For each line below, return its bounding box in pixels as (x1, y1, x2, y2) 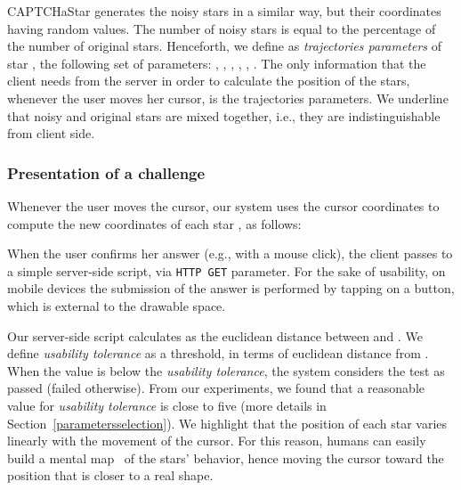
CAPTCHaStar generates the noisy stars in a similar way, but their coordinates (7, 2, 441, 20)
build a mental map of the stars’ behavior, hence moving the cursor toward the (7, 448, 444, 467)
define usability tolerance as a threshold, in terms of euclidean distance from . (7, 344, 429, 363)
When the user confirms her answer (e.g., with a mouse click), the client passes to (7, 244, 453, 263)
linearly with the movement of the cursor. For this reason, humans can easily (7, 431, 426, 450)
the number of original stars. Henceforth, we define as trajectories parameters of (7, 37, 442, 55)
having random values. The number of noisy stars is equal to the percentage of (7, 19, 436, 37)
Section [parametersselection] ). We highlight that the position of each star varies (7, 413, 448, 432)
